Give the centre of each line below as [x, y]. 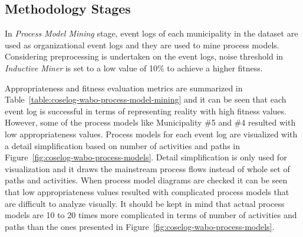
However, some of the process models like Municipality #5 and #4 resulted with [150, 122]
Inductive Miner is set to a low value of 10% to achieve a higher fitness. [134, 68]
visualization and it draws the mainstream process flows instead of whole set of [147, 168]
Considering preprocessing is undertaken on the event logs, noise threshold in [144, 56]
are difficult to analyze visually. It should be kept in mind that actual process [145, 203]
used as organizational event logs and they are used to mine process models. [142, 45]
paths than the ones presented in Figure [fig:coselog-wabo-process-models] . [140, 226]
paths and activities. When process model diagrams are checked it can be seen [146, 180]
